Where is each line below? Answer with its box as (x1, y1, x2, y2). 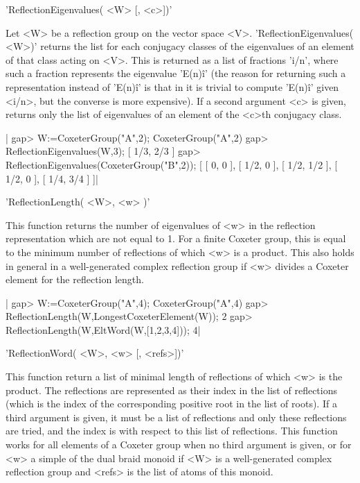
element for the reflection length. (6, 272, 144, 287)
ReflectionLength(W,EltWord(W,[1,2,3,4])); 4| (6, 322, 201, 337)
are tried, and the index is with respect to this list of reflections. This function (6, 423, 338, 438)
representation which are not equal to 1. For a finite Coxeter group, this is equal (6, 231, 346, 246)
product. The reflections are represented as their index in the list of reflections (6, 382, 337, 397)
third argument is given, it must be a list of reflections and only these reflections (6, 409, 347, 424)
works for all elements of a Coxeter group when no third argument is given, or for (6, 437, 352, 452)
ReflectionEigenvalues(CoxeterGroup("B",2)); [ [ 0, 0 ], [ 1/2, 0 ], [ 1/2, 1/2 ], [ (6, 157, 338, 171)
